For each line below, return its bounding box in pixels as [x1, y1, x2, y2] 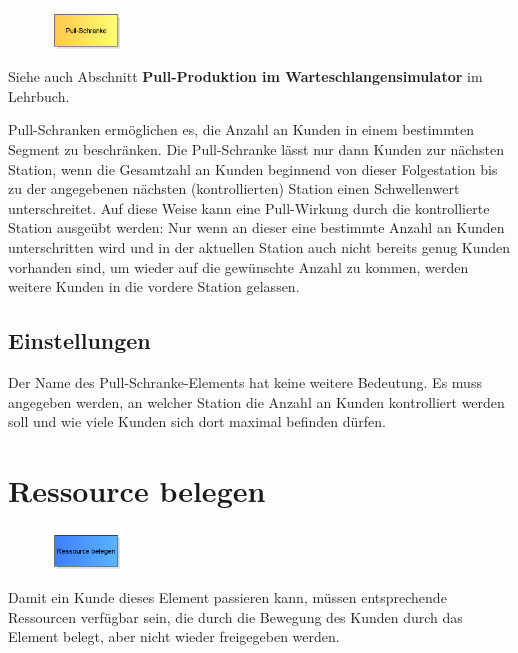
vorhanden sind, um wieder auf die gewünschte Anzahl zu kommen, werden [8, 256, 469, 277]
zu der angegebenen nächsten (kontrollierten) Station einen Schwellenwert [8, 178, 460, 199]
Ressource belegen [8, 469, 266, 510]
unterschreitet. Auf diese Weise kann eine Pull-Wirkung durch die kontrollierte [8, 197, 490, 218]
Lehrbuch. [8, 85, 70, 106]
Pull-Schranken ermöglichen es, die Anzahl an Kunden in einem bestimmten [8, 119, 474, 140]
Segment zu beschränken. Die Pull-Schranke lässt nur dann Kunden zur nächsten [8, 138, 504, 159]
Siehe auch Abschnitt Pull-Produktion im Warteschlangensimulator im [8, 66, 483, 87]
